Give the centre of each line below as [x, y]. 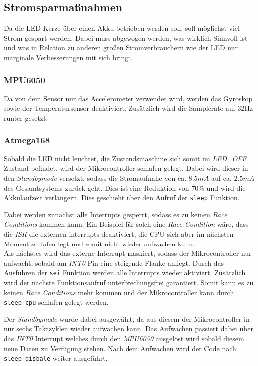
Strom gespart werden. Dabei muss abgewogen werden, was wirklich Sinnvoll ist [126, 38]
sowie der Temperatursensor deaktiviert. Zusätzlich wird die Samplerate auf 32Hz [129, 108]
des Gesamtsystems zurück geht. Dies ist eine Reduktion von [97, 187]
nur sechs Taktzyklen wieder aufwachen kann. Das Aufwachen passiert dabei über [129, 328]
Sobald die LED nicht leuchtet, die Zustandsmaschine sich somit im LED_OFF [125, 158]
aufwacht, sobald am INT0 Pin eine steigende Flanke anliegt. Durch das [114, 263]
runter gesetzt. [26, 117]
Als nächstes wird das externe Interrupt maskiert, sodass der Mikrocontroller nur [128, 253]
